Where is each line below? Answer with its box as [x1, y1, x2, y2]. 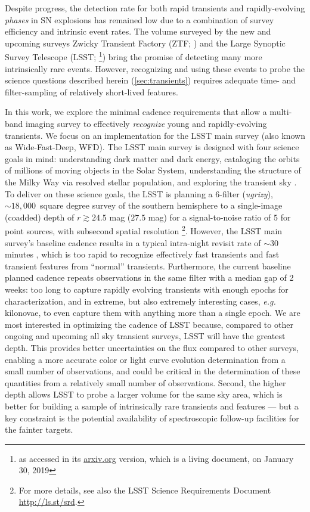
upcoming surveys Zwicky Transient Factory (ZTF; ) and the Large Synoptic [5, 36, 286, 49]
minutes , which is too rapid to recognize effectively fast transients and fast [5, 248, 280, 260]
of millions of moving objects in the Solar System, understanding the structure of [5, 164, 301, 176]
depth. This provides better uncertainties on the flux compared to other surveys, [5, 341, 299, 353]
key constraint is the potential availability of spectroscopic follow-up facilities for [5, 411, 299, 424]
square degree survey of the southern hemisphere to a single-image [40, 199, 283, 212]
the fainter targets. [5, 423, 73, 436]
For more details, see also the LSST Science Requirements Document [18, 483, 271, 496]
